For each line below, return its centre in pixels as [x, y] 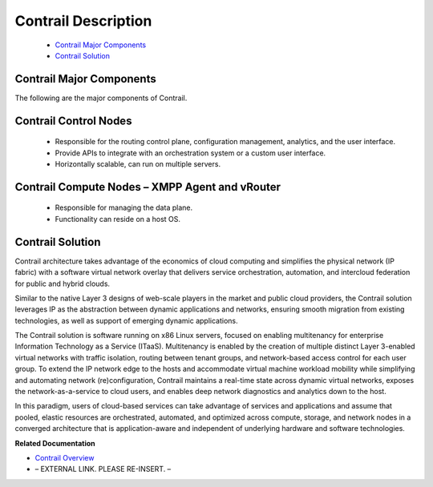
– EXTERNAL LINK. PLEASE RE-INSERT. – [103, 469]
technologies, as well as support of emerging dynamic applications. [126, 320]
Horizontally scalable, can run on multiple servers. [138, 164]
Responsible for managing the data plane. [123, 207]
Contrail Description [83, 21]
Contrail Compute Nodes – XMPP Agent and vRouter [148, 187]
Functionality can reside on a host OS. [117, 219]
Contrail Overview [65, 457]
